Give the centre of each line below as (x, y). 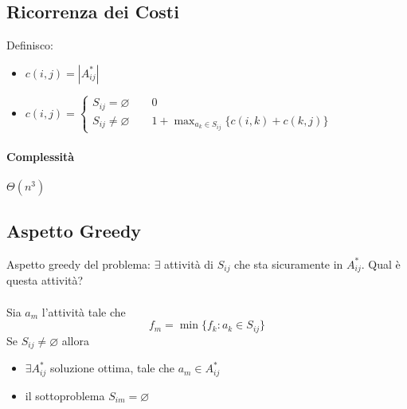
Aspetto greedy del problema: (78, 263)
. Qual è (381, 263)
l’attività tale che (84, 311)
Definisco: (30, 45)
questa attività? (45, 280)
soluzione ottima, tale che (112, 368)
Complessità (41, 156)
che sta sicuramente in (289, 263)
